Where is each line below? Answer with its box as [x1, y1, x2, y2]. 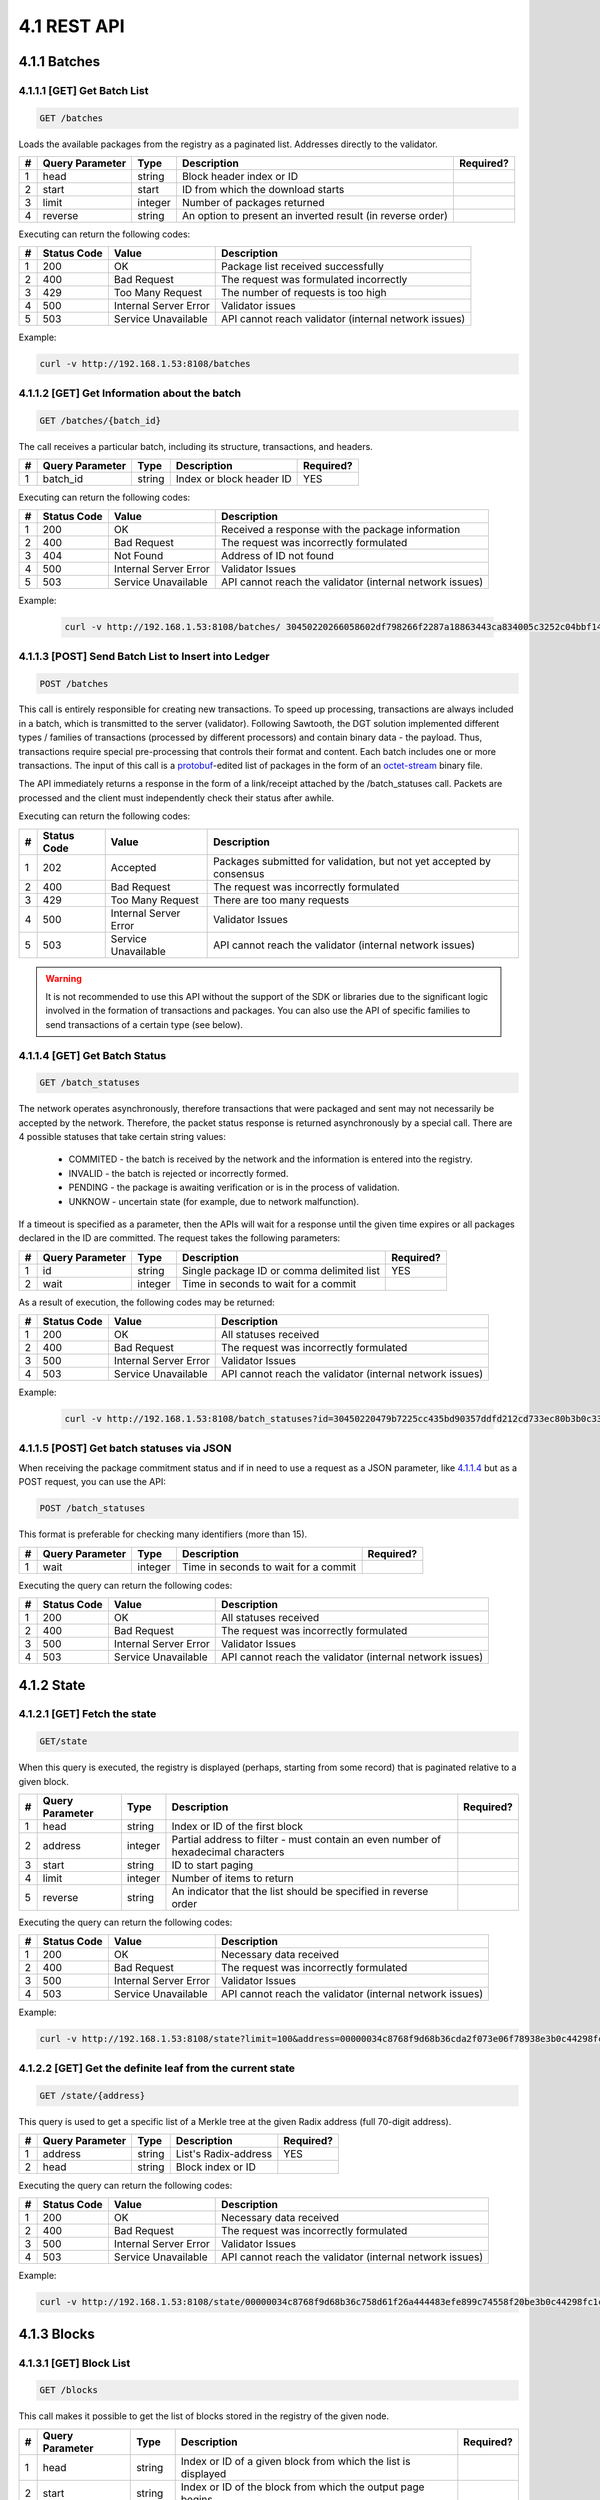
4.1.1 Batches [18, 53, 101, 70]
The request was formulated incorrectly [220, 273, 408, 287]
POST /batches [39, 678, 109, 689]
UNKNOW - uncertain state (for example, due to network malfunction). [68, 1195, 360, 1207]
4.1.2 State [18, 1676, 86, 1694]
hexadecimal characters [171, 1845, 285, 1859]
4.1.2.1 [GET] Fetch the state [18, 1707, 157, 1721]
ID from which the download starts [181, 183, 345, 197]
